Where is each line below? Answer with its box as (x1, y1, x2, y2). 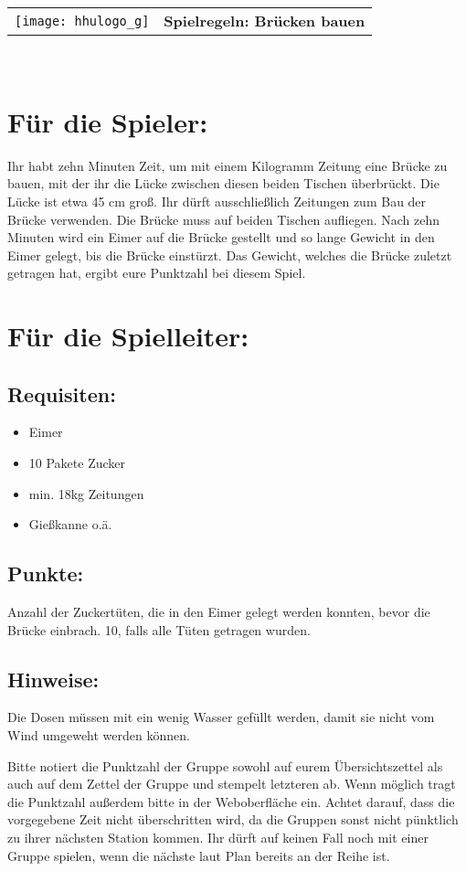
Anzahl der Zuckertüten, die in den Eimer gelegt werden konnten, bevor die (7, 602, 430, 621)
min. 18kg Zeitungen (28, 483, 144, 503)
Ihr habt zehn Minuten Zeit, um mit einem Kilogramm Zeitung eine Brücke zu (7, 155, 448, 175)
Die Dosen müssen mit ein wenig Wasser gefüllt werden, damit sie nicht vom (7, 707, 435, 727)
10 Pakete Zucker (28, 453, 126, 473)
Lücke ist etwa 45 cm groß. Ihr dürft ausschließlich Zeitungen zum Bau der (7, 191, 427, 210)
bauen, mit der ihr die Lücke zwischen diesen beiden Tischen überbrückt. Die (7, 174, 440, 193)
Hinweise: (7, 664, 100, 693)
